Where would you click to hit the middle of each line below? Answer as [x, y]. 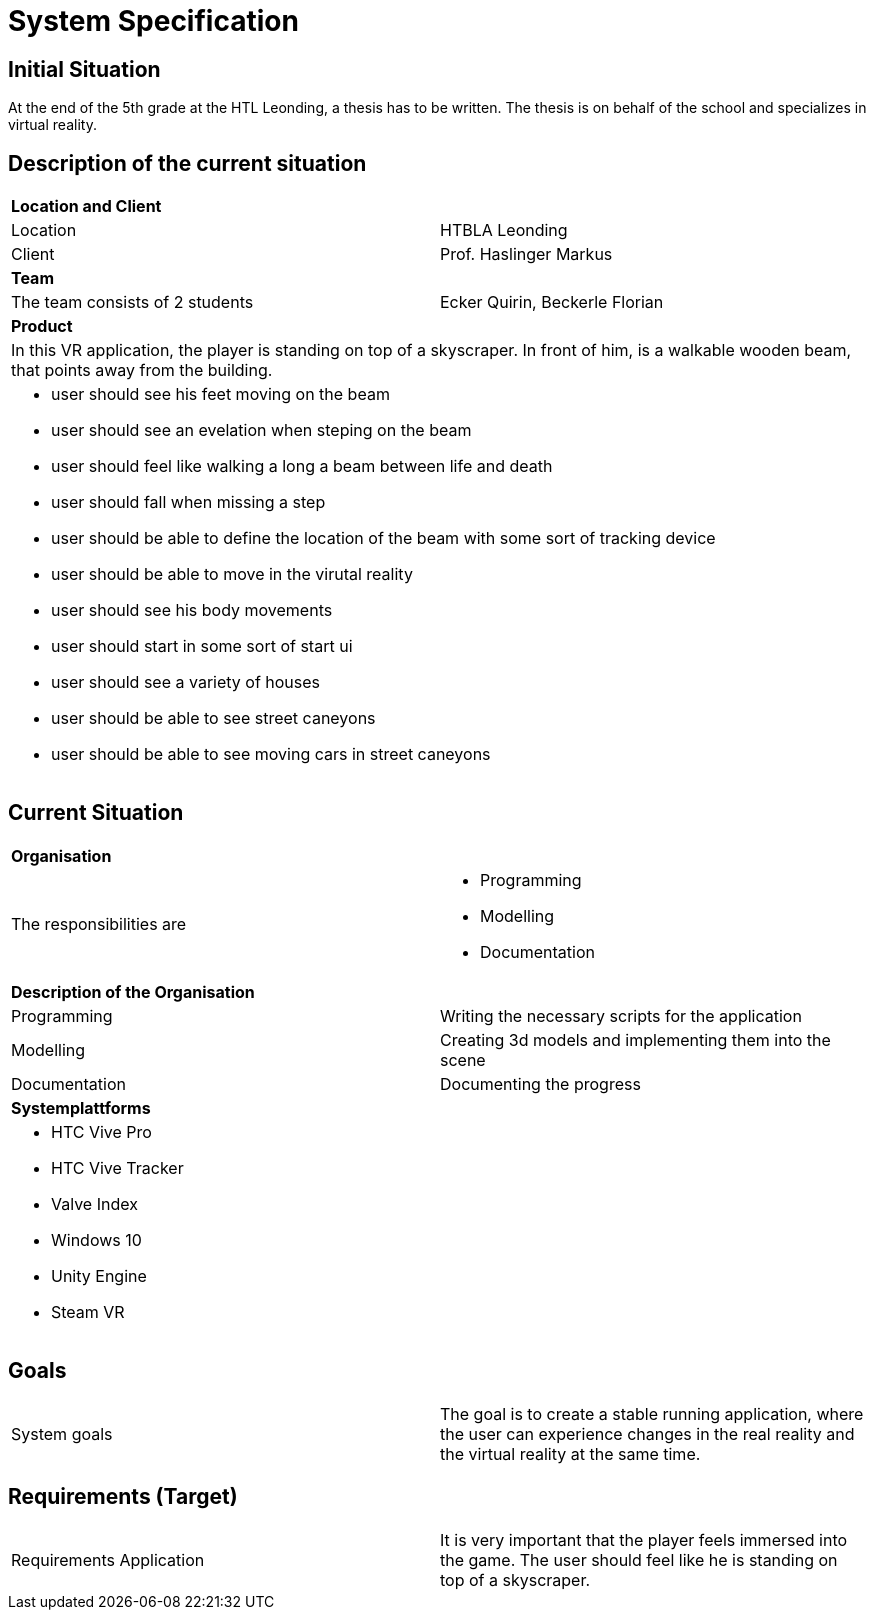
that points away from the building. [142, 370]
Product [42, 326]
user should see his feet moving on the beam [220, 394]
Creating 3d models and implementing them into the [635, 1039]
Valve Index [94, 1203]
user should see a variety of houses [186, 682]
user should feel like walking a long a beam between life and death [302, 466]
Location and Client [86, 206]
